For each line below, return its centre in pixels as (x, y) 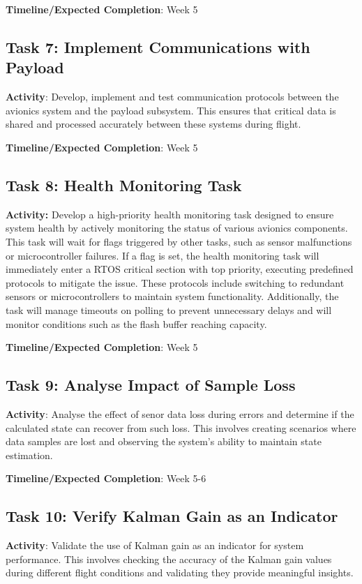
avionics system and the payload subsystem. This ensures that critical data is (171, 110)
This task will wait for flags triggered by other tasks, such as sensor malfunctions (179, 241)
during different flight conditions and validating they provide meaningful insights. (180, 572)
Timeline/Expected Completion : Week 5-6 (106, 478)
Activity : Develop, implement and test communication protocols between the (172, 97)
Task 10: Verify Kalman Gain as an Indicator (172, 516)
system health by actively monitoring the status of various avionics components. (177, 228)
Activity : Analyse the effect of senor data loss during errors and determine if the (180, 413)
